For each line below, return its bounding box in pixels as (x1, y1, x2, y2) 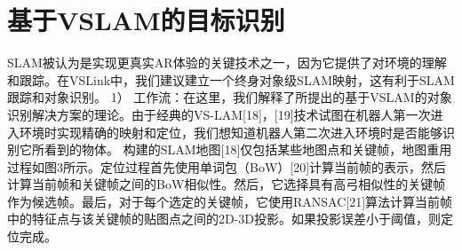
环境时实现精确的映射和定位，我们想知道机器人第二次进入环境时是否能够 (19, 122, 442, 141)
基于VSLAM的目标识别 (7, 2, 285, 38)
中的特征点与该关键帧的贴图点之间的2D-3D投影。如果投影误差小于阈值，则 (7, 209, 442, 228)
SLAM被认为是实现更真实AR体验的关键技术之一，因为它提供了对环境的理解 (7, 53, 447, 72)
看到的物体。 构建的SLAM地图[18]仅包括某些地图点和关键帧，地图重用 (44, 140, 452, 159)
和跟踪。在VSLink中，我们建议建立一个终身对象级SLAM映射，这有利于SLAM (7, 70, 455, 89)
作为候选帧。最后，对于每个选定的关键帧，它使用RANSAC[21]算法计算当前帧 (7, 192, 453, 210)
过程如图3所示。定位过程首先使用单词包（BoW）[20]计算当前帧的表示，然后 (7, 157, 447, 176)
